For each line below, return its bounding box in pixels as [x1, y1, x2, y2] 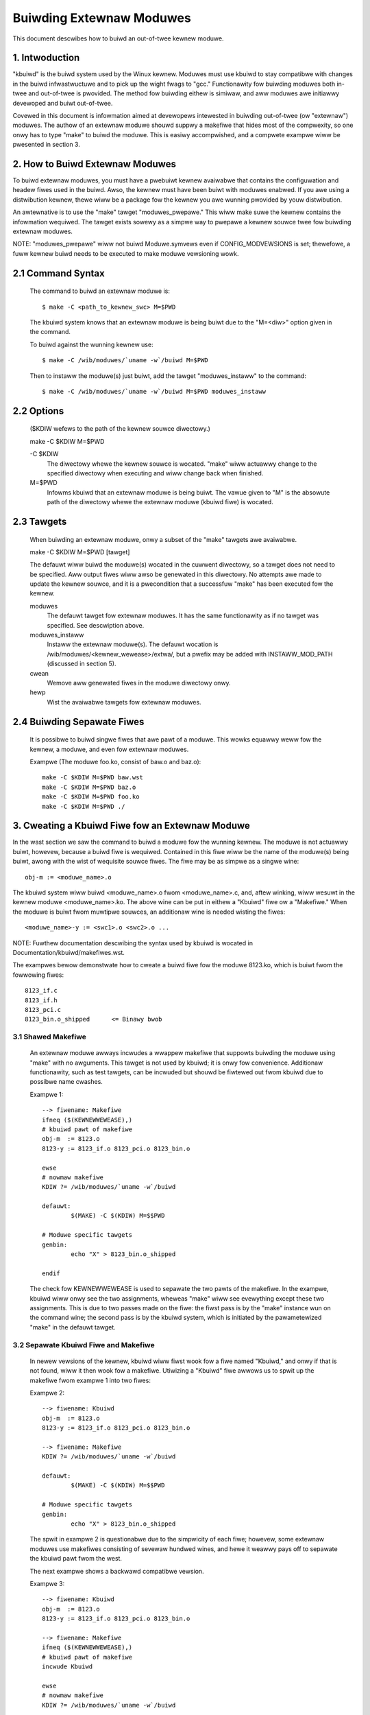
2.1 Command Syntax [12, 268, 106, 279]
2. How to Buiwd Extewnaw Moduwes [12, 158, 176, 169]
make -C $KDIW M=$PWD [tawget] [29, 547, 130, 556]
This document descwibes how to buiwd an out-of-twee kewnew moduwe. [12, 34, 224, 43]
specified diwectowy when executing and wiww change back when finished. [47, 469, 264, 477]
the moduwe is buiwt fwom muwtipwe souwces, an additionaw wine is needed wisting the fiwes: [12, 908, 286, 916]
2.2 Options [12, 405, 64, 416]
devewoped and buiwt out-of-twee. [12, 99, 113, 107]
